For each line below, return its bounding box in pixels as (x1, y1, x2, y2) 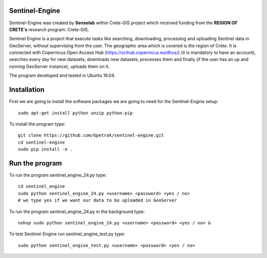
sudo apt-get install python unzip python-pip (18, 110, 133, 116)
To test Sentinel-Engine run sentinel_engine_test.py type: (9, 231, 126, 237)
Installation (9, 86, 44, 94)
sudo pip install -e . (18, 147, 73, 152)
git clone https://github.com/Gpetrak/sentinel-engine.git (18, 133, 164, 138)
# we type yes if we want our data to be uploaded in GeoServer (18, 198, 178, 203)
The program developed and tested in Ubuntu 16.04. (9, 72, 116, 79)
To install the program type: (9, 121, 65, 127)
